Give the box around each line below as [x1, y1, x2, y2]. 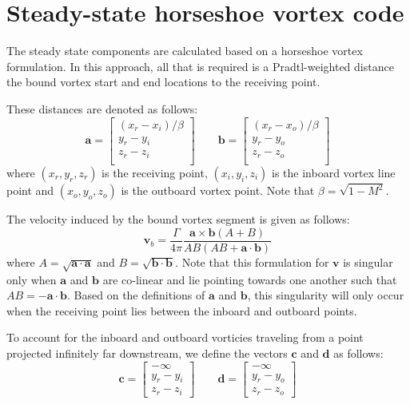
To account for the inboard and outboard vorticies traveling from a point [6, 329, 364, 346]
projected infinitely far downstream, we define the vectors [6, 344, 288, 361]
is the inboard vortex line [272, 164, 396, 180]
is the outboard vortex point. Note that [121, 182, 315, 199]
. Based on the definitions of [67, 287, 205, 303]
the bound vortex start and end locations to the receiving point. [6, 73, 320, 90]
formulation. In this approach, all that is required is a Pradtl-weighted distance [6, 57, 394, 74]
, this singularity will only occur [247, 287, 404, 303]
